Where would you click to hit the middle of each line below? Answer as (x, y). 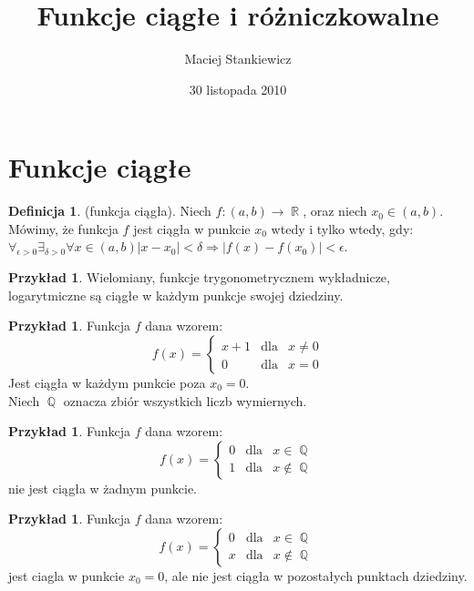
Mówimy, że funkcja (63, 228)
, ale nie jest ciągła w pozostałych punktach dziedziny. (316, 575)
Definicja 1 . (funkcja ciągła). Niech (110, 211)
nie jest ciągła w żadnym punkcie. (103, 488)
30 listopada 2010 (238, 89)
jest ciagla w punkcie (67, 575)
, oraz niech (335, 211)
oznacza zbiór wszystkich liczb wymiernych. (185, 400)
